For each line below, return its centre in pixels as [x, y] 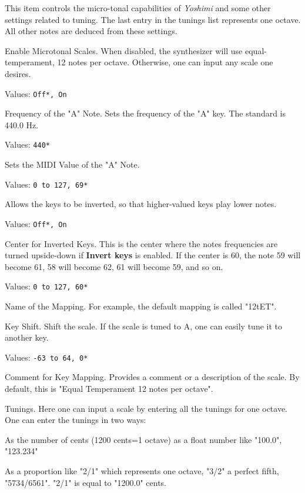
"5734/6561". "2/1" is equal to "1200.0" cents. [86, 482]
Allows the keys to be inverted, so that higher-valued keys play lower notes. [141, 204]
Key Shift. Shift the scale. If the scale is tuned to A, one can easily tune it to [144, 326]
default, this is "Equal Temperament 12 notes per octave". [109, 389]
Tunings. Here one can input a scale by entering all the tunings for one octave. [146, 408]
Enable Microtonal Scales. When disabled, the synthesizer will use [124, 50]
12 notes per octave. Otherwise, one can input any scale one [165, 62]
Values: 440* [27, 144]
